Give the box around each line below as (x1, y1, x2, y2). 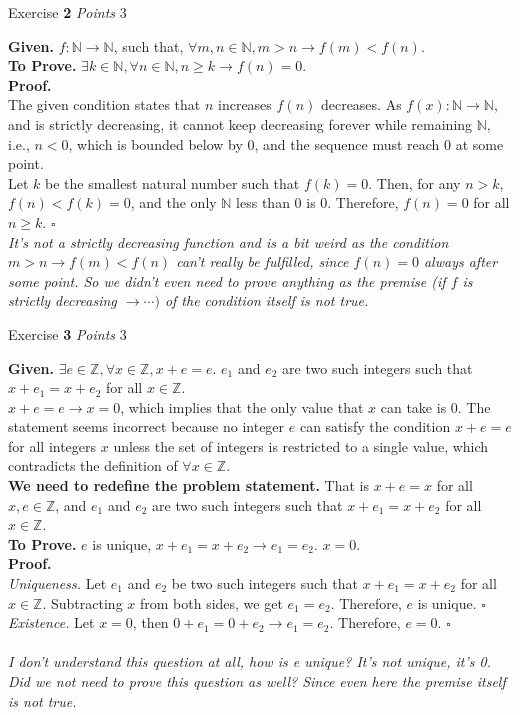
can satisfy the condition (299, 416, 451, 437)
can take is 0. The (380, 396, 491, 417)
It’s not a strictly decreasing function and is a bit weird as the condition (8, 231, 449, 252)
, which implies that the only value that (120, 396, 364, 417)
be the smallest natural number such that (45, 172, 300, 193)
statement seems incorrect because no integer (8, 416, 285, 437)
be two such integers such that (171, 573, 358, 594)
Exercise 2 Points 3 (8, 2, 127, 22)
